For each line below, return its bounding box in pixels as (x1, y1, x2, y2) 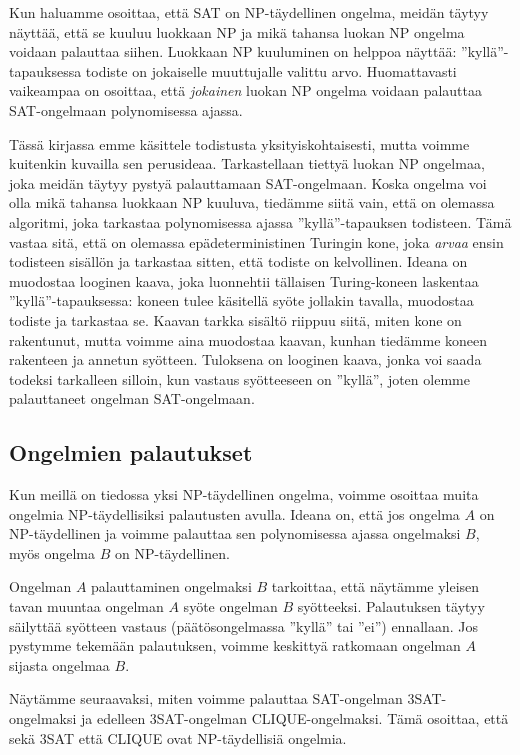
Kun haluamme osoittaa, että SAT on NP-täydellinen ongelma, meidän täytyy (9, 2, 489, 22)
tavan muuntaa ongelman (9, 596, 164, 617)
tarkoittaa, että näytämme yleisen (271, 576, 480, 597)
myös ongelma (9, 542, 96, 563)
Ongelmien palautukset (9, 437, 253, 468)
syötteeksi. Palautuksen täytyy (297, 596, 485, 617)
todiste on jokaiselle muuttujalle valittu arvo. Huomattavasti (85, 60, 457, 81)
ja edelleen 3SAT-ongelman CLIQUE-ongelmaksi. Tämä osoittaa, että (81, 708, 509, 729)
